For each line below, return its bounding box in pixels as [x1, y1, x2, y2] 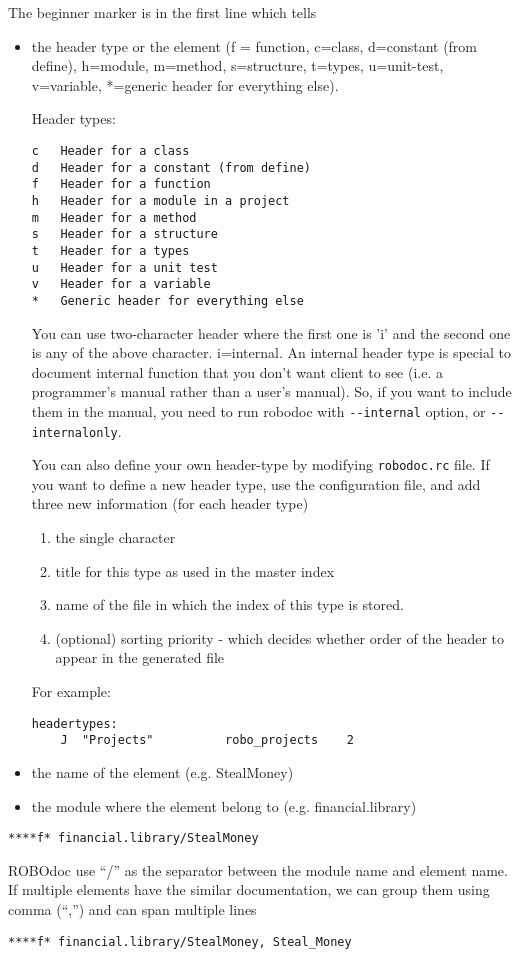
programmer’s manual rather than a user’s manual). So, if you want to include [31, 381, 512, 402]
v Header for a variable [31, 277, 211, 292]
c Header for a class [31, 143, 190, 158]
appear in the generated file [55, 647, 225, 668]
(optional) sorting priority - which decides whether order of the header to [55, 627, 505, 648]
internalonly [31, 425, 118, 440]
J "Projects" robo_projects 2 [60, 733, 354, 748]
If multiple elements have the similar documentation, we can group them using [8, 879, 490, 900]
